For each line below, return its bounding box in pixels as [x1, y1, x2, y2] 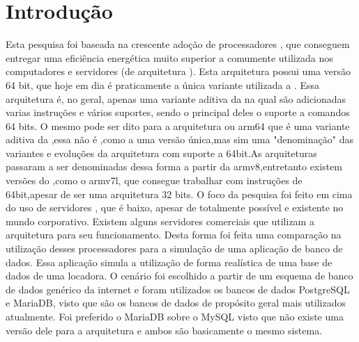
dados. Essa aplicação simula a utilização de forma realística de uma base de [6, 254, 333, 269]
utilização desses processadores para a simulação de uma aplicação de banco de [6, 241, 343, 256]
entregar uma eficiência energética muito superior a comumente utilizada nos [6, 50, 333, 65]
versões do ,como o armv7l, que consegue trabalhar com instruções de [6, 173, 303, 188]
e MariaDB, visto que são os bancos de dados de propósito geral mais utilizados [6, 295, 346, 310]
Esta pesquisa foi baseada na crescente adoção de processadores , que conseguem [6, 37, 350, 51]
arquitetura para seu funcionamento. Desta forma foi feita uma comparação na [6, 227, 342, 242]
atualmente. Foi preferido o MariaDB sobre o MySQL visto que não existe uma [6, 309, 344, 323]
